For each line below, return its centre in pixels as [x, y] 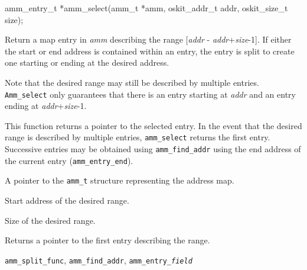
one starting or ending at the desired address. [87, 62]
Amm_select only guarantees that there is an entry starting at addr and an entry [150, 94]
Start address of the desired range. [67, 200]
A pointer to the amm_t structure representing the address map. [120, 180]
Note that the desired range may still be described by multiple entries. [132, 82]
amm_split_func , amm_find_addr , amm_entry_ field [99, 260]
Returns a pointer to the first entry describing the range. [107, 240]
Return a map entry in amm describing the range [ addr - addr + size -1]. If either [148, 39]
